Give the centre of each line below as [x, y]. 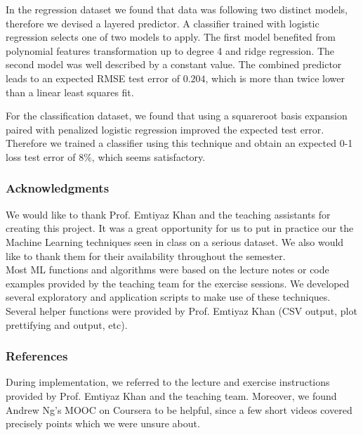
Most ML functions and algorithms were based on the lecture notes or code [167, 270]
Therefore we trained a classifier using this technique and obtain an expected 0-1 [179, 143]
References [37, 356]
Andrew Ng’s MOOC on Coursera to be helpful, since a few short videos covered [179, 409]
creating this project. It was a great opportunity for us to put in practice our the [180, 228]
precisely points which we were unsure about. [103, 423]
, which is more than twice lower [275, 78]
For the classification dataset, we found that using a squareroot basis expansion [177, 116]
